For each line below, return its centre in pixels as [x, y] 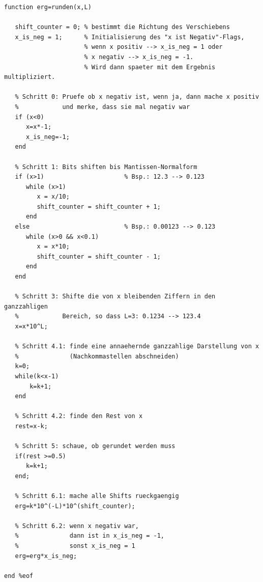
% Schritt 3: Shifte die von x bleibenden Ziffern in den [115, 297]
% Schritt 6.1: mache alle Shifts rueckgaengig [97, 496]
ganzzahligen [26, 306]
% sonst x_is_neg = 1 [75, 546]
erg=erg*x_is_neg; [46, 556]
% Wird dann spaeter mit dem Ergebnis [150, 67]
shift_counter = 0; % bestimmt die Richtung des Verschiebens [122, 27]
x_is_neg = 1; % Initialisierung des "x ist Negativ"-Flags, [130, 37]
